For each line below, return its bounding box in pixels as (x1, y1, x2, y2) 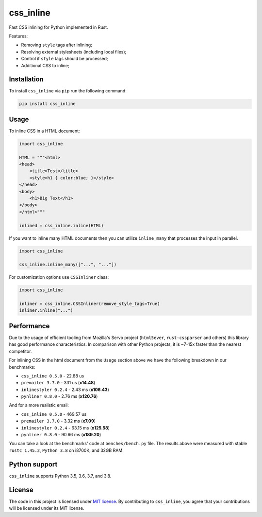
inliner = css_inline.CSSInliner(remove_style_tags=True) (19, 301, 160, 306)
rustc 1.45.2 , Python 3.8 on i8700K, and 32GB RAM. (9, 447, 124, 453)
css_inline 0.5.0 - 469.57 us (21, 411, 87, 417)
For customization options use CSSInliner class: (9, 274, 109, 280)
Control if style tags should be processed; (21, 56, 109, 62)
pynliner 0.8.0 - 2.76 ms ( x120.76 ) (21, 393, 98, 399)
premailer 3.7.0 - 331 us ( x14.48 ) (21, 380, 96, 386)
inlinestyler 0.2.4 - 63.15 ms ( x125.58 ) (21, 425, 110, 430)
